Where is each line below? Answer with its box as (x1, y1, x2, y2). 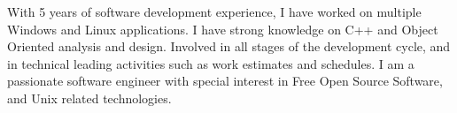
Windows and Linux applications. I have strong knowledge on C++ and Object (7, 19, 438, 38)
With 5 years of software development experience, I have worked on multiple (7, 3, 422, 20)
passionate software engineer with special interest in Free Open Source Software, (7, 72, 443, 90)
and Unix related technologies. (7, 88, 172, 107)
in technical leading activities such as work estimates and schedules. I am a (7, 54, 414, 72)
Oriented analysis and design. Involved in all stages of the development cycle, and (7, 37, 451, 56)
